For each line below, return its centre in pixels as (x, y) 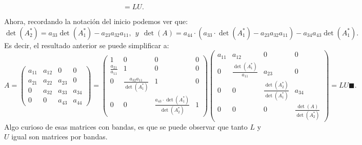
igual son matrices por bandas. (59, 137)
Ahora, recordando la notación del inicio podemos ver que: (96, 21)
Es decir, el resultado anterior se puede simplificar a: (87, 45)
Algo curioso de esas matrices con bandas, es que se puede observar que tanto (126, 126)
